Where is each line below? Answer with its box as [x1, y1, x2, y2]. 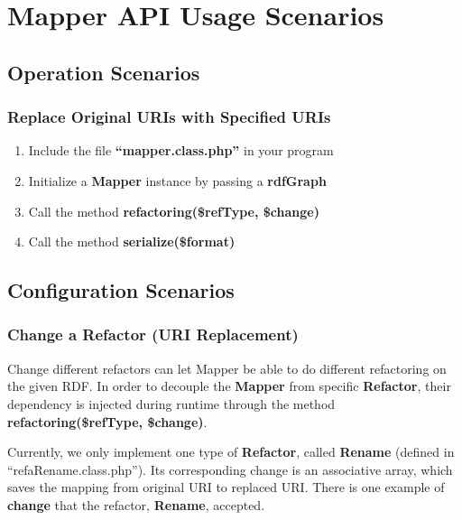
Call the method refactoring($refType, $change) [28, 201, 319, 220]
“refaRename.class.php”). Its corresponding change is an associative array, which [7, 460, 453, 478]
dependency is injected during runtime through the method [7, 394, 336, 413]
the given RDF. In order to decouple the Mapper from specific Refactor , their [7, 376, 451, 395]
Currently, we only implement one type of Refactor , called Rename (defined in [7, 442, 455, 461]
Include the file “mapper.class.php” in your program [28, 141, 334, 160]
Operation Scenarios [7, 58, 200, 86]
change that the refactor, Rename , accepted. [7, 495, 265, 514]
